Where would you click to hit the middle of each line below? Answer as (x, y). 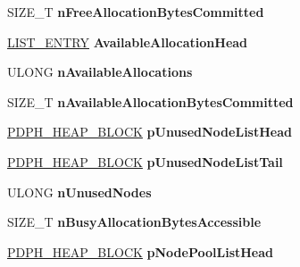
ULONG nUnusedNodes (79, 192)
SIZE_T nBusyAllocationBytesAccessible (134, 222)
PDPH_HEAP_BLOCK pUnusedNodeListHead (150, 132)
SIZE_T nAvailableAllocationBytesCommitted (150, 101)
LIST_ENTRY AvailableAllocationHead (128, 42)
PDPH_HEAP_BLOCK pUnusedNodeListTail (145, 161)
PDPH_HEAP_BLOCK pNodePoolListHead (141, 251)
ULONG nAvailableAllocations (100, 72)
